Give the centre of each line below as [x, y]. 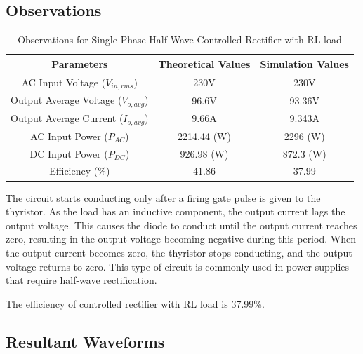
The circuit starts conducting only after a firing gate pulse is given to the [163, 197]
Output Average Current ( [67, 118]
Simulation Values [304, 63]
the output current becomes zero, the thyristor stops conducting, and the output [179, 252]
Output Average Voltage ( [66, 100]
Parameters [80, 63]
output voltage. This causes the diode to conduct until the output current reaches [181, 225]
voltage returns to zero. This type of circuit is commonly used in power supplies [178, 266]
